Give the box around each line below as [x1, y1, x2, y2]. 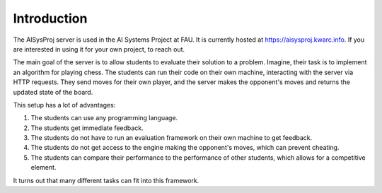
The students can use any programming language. [30, 114, 178, 122]
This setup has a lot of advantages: [13, 100, 116, 109]
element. [30, 163, 57, 172]
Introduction [13, 11, 88, 26]
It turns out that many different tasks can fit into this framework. [13, 176, 199, 185]
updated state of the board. [13, 88, 93, 96]
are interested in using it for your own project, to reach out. [13, 45, 185, 53]
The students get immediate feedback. [30, 124, 144, 132]
